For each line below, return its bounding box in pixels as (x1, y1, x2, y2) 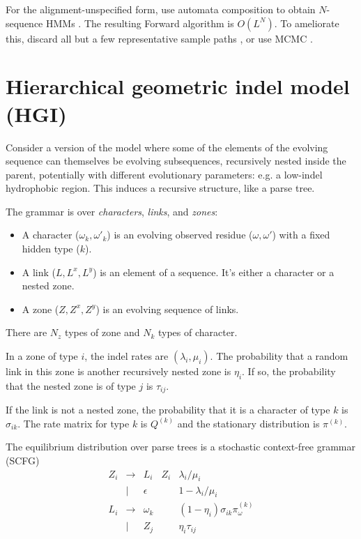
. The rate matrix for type (17, 416, 130, 430)
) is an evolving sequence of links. (95, 301, 239, 316)
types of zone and (65, 325, 140, 340)
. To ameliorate (274, 15, 339, 30)
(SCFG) (6, 453, 40, 468)
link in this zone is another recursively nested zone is (6, 364, 231, 379)
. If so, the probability (242, 364, 336, 379)
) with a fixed (272, 227, 330, 242)
